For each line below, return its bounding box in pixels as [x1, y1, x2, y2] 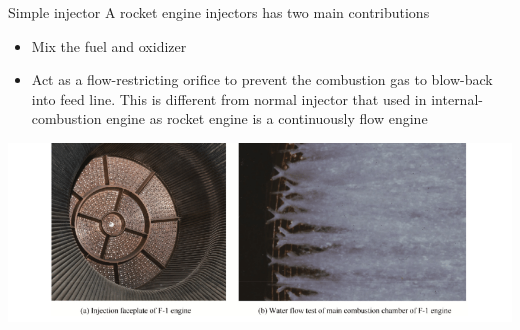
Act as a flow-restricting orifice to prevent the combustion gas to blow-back [31, 69, 493, 90]
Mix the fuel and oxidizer [31, 35, 187, 56]
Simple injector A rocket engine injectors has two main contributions [8, 2, 430, 22]
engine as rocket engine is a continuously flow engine [106, 108, 428, 129]
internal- [431, 88, 483, 109]
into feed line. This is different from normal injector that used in [31, 88, 427, 109]
